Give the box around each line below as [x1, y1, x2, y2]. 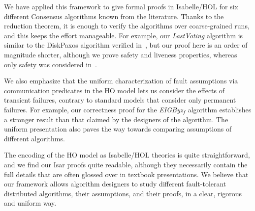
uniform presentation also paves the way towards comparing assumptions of [4, 124, 232, 134]
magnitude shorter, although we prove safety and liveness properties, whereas [4, 49, 237, 59]
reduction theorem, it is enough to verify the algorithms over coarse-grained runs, [4, 21, 250, 31]
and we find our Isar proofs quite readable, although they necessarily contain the [4, 159, 248, 169]
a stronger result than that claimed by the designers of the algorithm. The [4, 114, 228, 124]
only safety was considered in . [4, 59, 97, 69]
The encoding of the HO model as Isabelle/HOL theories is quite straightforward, [4, 150, 250, 160]
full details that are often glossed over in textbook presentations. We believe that [4, 169, 249, 179]
